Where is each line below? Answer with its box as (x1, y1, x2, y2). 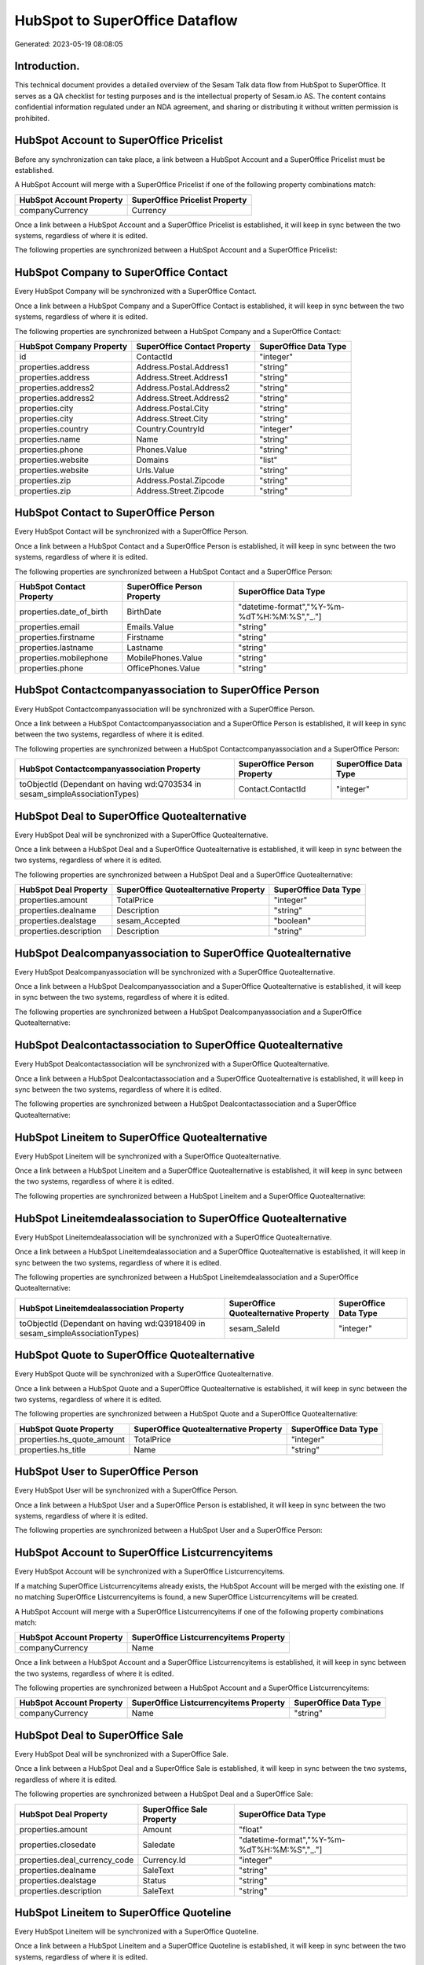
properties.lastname (19, 642, 94, 653)
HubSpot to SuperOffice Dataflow (14, 12, 239, 29)
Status (142, 1875, 166, 1886)
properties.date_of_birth (19, 606, 109, 617)
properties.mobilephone (19, 652, 108, 663)
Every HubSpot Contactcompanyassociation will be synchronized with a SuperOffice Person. (14, 704, 316, 714)
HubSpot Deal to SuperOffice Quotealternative (14, 810, 247, 823)
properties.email (19, 622, 80, 633)
